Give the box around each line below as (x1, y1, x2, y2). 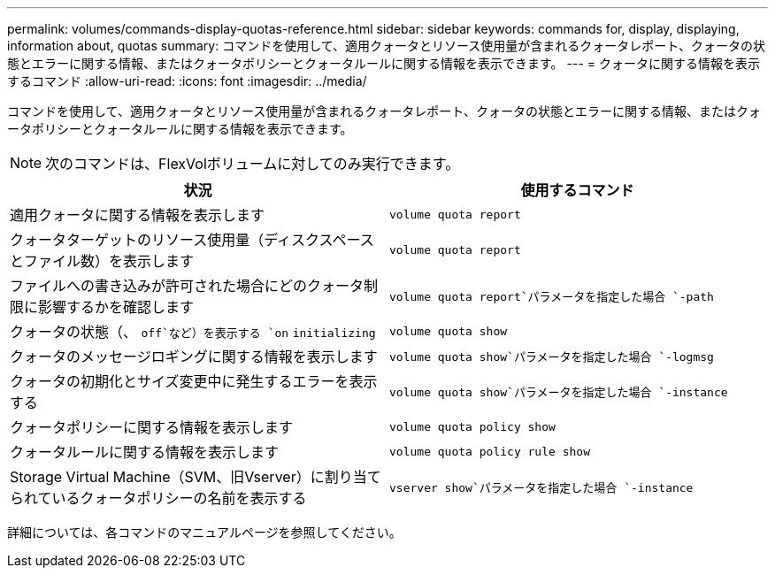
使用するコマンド (520, 181, 634, 199)
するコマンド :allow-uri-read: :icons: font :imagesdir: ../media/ (7, 73, 367, 88)
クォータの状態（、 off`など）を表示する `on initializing (10, 323, 376, 341)
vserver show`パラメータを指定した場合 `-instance (389, 480, 694, 494)
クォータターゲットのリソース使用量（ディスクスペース (10, 231, 374, 249)
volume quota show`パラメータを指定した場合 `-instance (389, 385, 728, 399)
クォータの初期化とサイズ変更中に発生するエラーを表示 (10, 372, 378, 390)
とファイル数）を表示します (10, 252, 195, 270)
